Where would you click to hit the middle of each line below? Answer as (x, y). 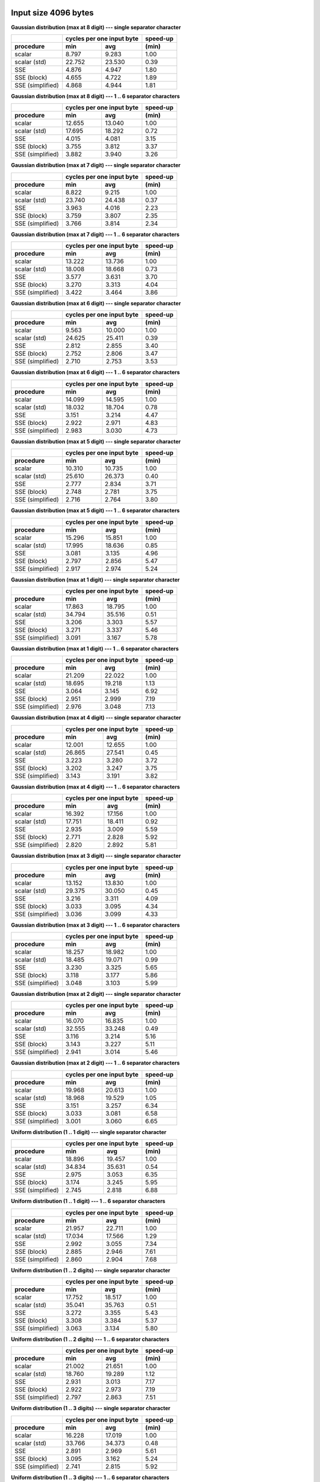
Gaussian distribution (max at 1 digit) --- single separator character (95, 579)
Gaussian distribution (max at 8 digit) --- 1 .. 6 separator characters (95, 96)
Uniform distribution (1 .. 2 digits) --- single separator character (91, 1270)
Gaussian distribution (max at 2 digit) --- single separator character (96, 994)
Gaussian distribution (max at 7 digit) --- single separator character (96, 165)
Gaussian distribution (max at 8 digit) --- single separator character (96, 27)
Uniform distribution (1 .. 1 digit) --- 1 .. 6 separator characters (88, 1201)
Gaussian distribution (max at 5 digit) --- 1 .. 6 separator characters (95, 510)
